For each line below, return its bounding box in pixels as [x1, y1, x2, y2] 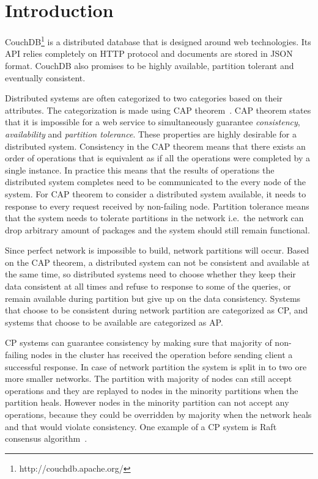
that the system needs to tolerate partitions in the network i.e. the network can [5, 211, 304, 224]
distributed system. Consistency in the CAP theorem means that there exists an [5, 139, 306, 152]
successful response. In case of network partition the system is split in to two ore [5, 360, 307, 373]
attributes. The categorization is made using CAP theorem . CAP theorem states [5, 103, 311, 116]
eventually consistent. [5, 71, 86, 84]
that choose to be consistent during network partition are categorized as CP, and [5, 304, 308, 316]
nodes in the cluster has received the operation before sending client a [31, 348, 293, 361]
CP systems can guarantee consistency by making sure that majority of [5, 336, 272, 349]
